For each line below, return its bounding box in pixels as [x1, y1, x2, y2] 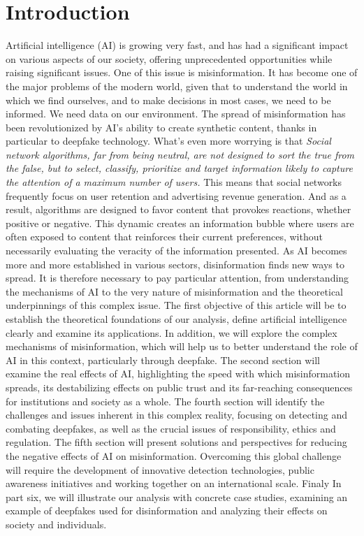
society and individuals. [6, 516, 107, 531]
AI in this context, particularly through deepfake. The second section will [6, 352, 320, 367]
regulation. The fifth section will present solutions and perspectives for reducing [6, 435, 347, 449]
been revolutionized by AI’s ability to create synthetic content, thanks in [6, 119, 317, 134]
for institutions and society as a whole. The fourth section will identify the [6, 393, 325, 408]
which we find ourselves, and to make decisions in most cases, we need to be [6, 92, 331, 107]
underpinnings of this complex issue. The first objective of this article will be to [6, 298, 347, 312]
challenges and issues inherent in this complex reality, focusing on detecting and [6, 407, 347, 422]
